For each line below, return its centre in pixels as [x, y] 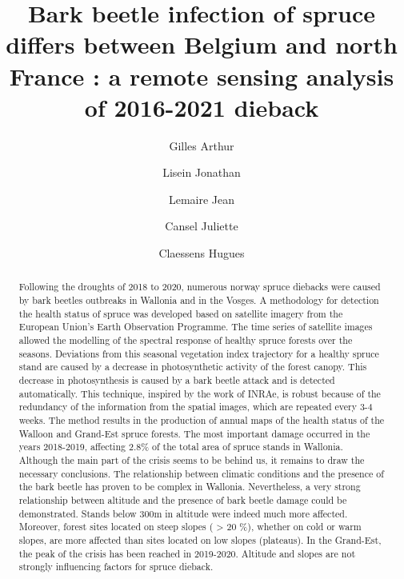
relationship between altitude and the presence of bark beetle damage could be [183, 499]
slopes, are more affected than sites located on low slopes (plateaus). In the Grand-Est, [200, 539]
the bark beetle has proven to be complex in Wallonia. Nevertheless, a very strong [190, 487]
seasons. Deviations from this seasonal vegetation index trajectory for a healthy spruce [199, 353]
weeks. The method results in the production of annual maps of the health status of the [202, 420]
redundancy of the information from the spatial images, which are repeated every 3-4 [196, 407]
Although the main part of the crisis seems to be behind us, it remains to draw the [192, 459]
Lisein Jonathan [202, 172]
